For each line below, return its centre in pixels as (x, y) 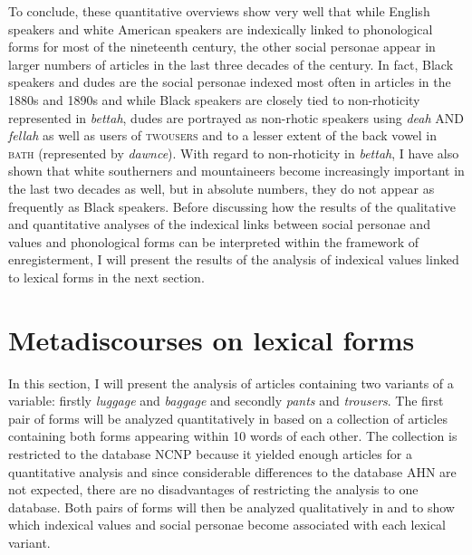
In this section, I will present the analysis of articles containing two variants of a (231, 383)
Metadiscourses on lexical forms (212, 339)
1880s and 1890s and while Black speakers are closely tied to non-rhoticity (214, 99)
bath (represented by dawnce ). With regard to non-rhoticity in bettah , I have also (234, 153)
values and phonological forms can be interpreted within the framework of (214, 241)
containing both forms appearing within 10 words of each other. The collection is (233, 436)
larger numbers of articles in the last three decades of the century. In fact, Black (231, 64)
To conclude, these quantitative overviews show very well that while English (219, 11)
